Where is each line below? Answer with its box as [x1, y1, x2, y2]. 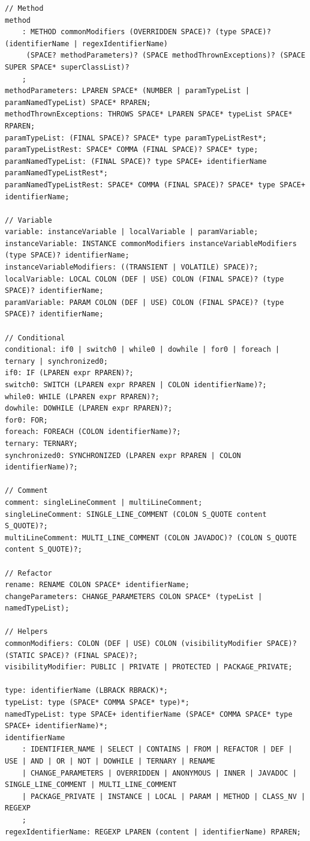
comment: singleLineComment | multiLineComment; [5, 498, 203, 507]
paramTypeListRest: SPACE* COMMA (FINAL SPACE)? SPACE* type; [5, 145, 258, 154]
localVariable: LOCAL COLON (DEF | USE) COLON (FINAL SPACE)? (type [5, 274, 284, 283]
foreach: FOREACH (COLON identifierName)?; [5, 427, 181, 436]
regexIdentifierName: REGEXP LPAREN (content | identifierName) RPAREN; [5, 827, 301, 836]
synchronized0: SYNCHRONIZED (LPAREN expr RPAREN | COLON [5, 451, 241, 460]
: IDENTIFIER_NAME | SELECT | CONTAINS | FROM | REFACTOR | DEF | [22, 745, 293, 754]
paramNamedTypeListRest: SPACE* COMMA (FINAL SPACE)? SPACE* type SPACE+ [5, 180, 306, 189]
